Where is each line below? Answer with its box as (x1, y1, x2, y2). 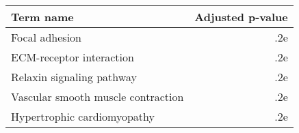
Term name (11, 9, 74, 25)
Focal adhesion (11, 29, 81, 45)
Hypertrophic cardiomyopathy (11, 108, 155, 124)
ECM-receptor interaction (11, 49, 134, 65)
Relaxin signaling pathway (11, 69, 137, 85)
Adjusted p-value (194, 9, 288, 25)
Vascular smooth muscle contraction (11, 89, 184, 104)
